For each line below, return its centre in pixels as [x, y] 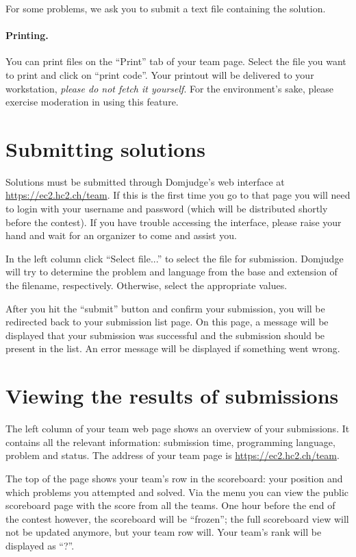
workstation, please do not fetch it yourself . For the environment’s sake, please [170, 88]
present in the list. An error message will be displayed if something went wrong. [173, 348]
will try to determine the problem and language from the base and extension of [171, 272]
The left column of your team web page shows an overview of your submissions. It [178, 429]
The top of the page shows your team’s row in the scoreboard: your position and [174, 478]
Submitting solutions [105, 148]
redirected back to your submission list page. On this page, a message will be [167, 322]
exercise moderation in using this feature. [92, 102]
